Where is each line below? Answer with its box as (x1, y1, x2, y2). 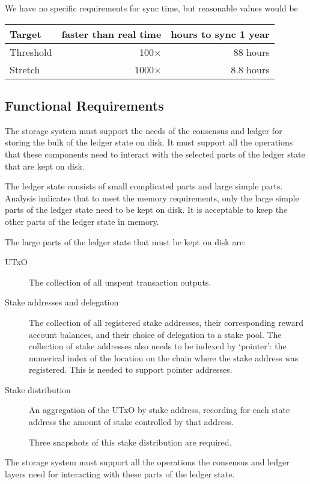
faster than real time (61, 26, 162, 41)
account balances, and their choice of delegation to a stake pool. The (29, 328, 282, 340)
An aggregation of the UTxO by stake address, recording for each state (29, 403, 290, 416)
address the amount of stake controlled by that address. (29, 415, 234, 428)
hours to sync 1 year (171, 26, 270, 41)
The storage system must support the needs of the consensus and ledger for (5, 124, 282, 136)
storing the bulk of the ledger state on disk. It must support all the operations (5, 136, 293, 149)
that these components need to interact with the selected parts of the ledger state (5, 147, 305, 160)
